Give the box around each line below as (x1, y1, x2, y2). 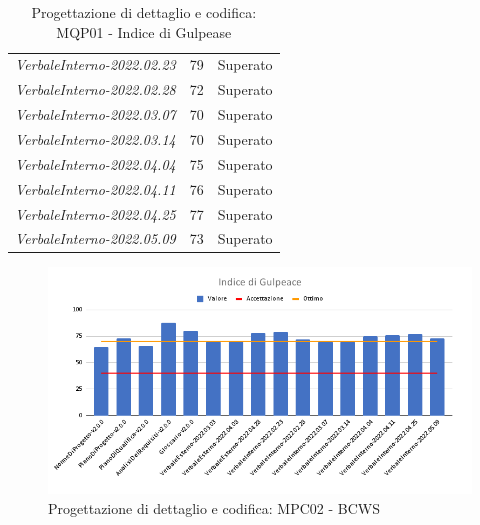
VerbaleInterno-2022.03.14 (15, 128, 176, 149)
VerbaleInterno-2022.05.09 (15, 228, 176, 249)
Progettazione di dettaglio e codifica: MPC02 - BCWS (48, 497, 380, 518)
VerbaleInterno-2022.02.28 (15, 79, 176, 100)
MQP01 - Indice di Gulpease (56, 21, 232, 42)
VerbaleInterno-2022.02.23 (15, 54, 176, 75)
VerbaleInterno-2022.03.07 (15, 104, 176, 125)
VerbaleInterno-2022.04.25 (15, 203, 176, 224)
